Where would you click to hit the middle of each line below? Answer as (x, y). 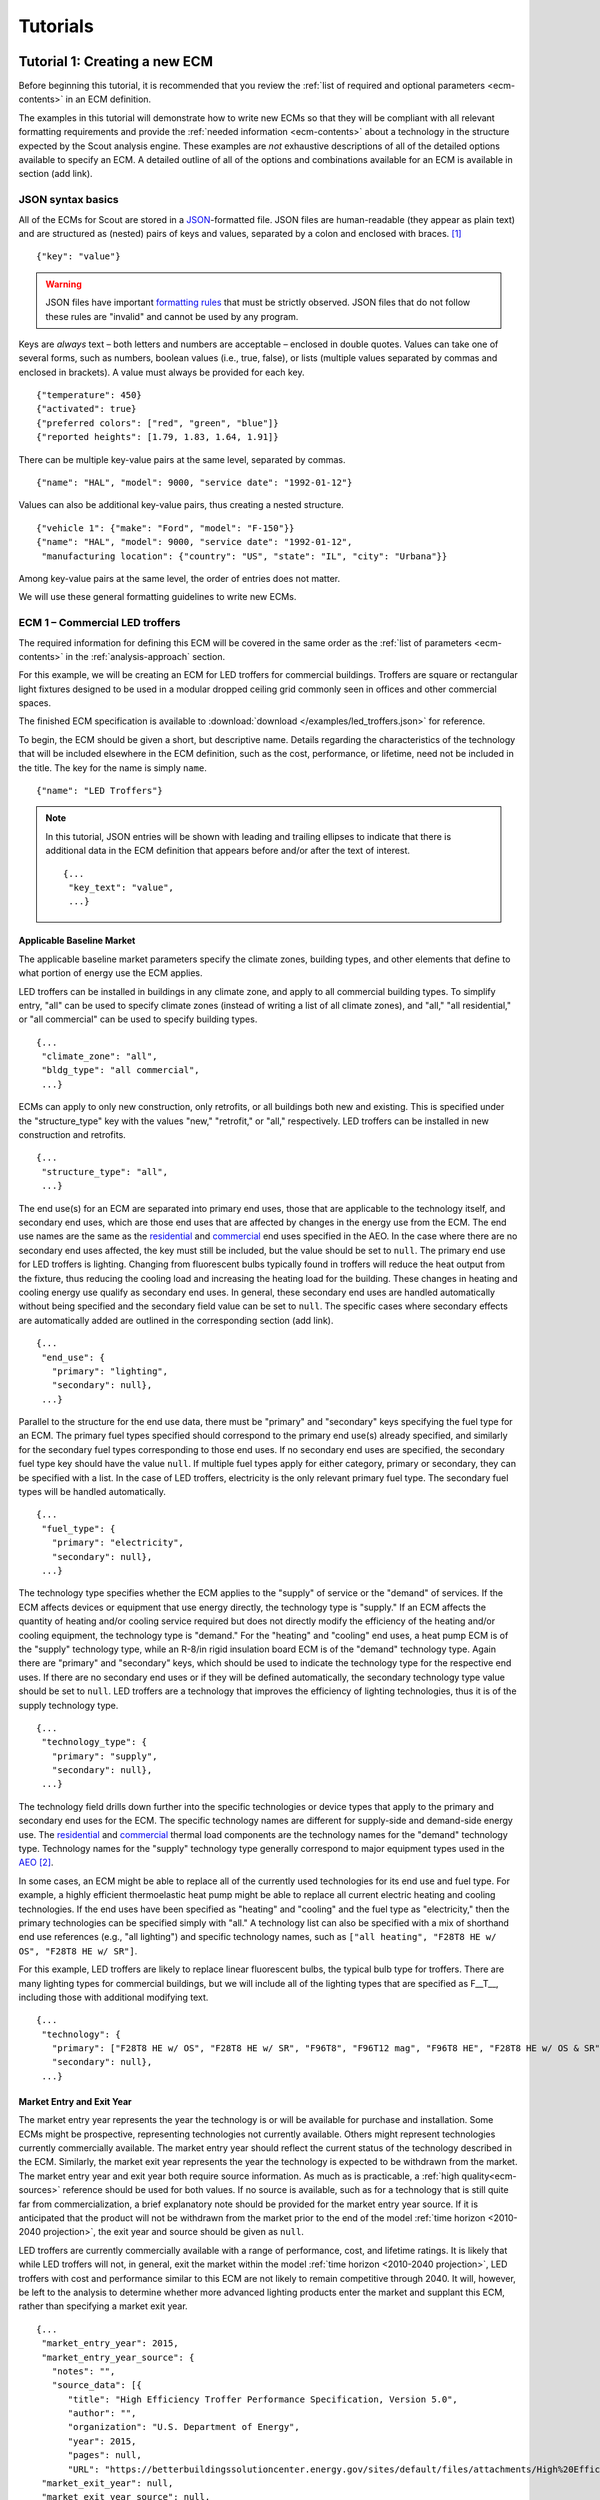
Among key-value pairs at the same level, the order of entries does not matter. (179, 578)
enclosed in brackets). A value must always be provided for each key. (161, 372)
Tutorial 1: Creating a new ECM (116, 61)
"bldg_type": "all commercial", (120, 1070)
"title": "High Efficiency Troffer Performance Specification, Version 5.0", (263, 2399)
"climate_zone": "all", (99, 1056)
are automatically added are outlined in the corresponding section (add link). (176, 1320)
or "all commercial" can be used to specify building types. (138, 1019)
